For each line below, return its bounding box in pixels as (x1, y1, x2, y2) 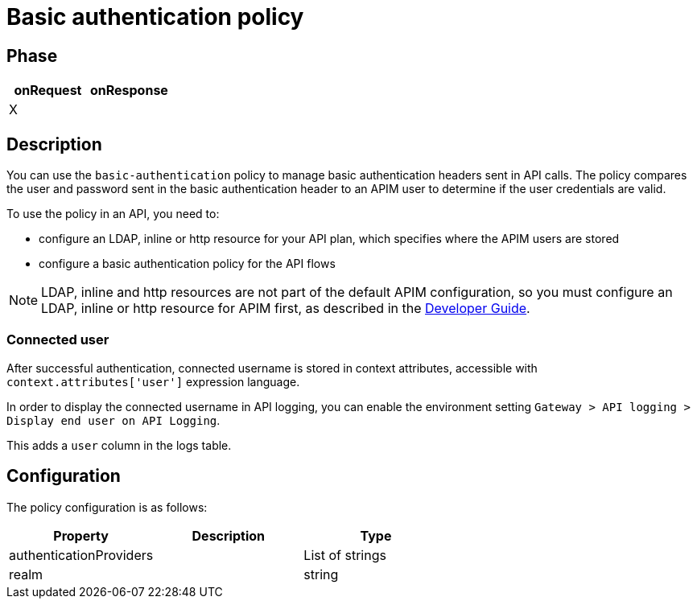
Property (53, 527, 109, 544)
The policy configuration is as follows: (6, 500, 208, 514)
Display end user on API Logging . (6, 413, 221, 427)
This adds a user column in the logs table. (6, 438, 232, 452)
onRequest (14, 82, 82, 99)
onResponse (89, 82, 168, 99)
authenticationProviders (9, 546, 154, 563)
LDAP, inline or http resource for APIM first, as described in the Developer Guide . (41, 300, 530, 317)
